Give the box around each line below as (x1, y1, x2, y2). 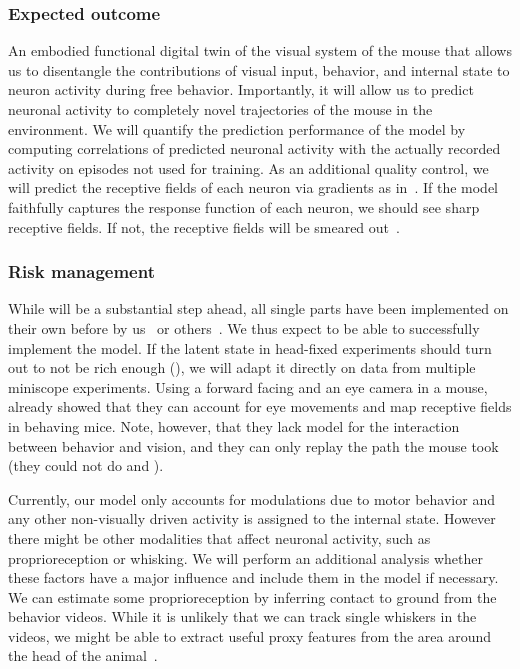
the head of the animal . (8, 645, 158, 666)
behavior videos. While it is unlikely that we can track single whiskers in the (8, 606, 477, 627)
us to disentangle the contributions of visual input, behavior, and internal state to (8, 59, 510, 80)
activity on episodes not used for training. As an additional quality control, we (8, 157, 489, 178)
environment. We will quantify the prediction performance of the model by (8, 118, 466, 139)
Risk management (8, 259, 155, 284)
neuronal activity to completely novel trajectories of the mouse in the (8, 99, 433, 119)
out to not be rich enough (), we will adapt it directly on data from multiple (8, 357, 476, 378)
